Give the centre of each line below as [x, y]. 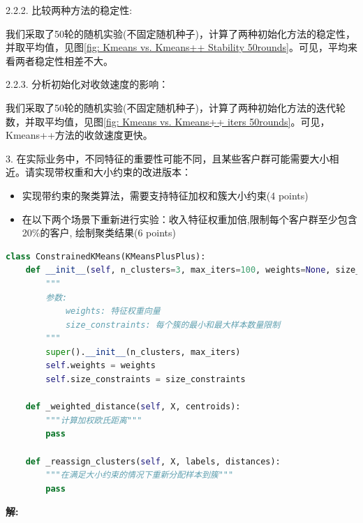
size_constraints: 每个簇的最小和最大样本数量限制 [173, 325]
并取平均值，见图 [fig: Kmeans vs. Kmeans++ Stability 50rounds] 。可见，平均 [177, 47]
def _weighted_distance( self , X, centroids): [133, 407]
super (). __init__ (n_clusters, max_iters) [143, 352]
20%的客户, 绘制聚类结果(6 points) [99, 233]
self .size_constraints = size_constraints [146, 380]
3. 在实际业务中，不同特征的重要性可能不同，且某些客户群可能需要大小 [168, 158]
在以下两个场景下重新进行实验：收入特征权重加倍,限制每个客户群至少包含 [190, 219]
